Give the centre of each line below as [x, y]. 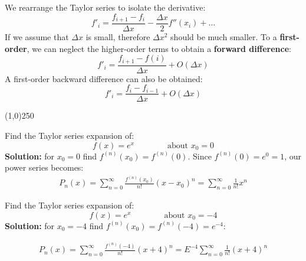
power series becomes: [44, 167]
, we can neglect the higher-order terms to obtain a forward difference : [159, 48]
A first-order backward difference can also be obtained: [104, 78]
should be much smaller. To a [224, 37]
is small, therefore [118, 37]
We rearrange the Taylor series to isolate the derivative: [105, 7]
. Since [200, 156]
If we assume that [37, 37]
